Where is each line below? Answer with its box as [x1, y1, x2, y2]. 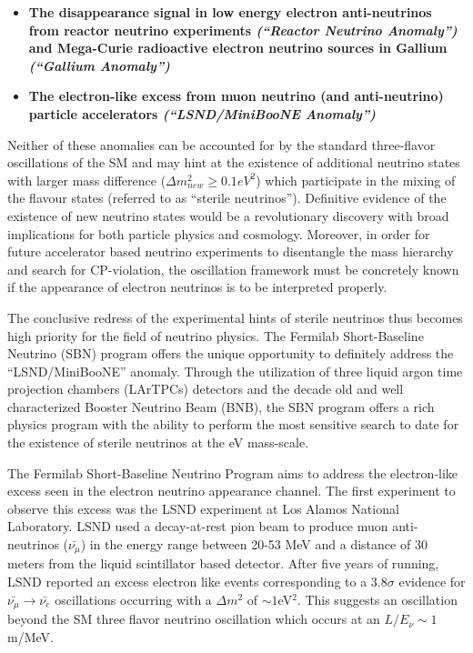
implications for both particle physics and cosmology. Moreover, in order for [7, 224, 430, 243]
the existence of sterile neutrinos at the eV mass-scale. [7, 433, 309, 452]
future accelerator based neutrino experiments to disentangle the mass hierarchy [7, 242, 454, 261]
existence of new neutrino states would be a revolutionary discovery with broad [7, 206, 449, 225]
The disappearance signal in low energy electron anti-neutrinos [28, 3, 432, 21]
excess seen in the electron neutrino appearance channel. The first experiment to [7, 481, 456, 500]
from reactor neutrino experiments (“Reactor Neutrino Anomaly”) [28, 20, 458, 39]
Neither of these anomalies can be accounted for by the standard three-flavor [7, 135, 436, 154]
